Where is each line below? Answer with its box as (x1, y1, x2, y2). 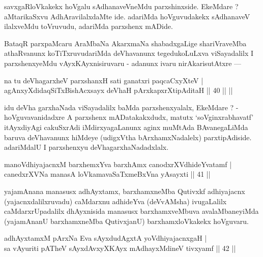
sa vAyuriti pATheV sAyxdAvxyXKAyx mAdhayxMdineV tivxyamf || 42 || (4, 242, 236, 253)
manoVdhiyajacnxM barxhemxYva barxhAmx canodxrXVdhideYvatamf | (4, 158, 232, 169)
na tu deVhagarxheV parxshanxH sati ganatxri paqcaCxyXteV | (4, 75, 203, 85)
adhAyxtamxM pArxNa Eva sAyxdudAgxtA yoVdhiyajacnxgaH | (4, 233, 207, 243)
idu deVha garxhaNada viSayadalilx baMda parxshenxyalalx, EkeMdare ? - (4, 102, 239, 112)
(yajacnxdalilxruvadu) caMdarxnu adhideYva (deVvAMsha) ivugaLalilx (4, 196, 227, 206)
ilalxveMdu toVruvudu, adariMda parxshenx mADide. (4, 21, 173, 31)
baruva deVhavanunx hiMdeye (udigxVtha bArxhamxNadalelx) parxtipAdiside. (4, 132, 252, 142)
